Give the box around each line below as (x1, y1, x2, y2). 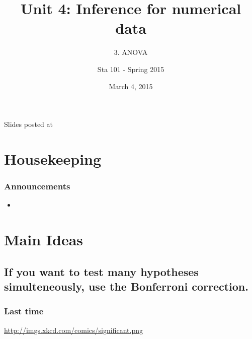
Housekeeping (4, 148, 102, 169)
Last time (4, 305, 44, 317)
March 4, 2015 (109, 81, 153, 91)
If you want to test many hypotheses (4, 263, 199, 279)
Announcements (4, 179, 70, 192)
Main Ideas (4, 229, 83, 250)
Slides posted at (4, 119, 53, 129)
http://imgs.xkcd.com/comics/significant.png (4, 324, 143, 335)
